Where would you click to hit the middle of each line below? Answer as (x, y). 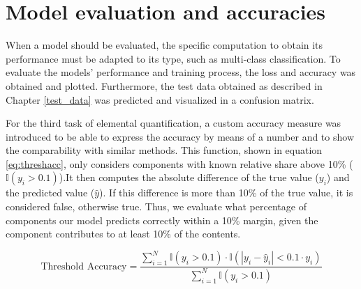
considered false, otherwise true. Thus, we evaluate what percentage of (156, 206)
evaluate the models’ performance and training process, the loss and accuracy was (181, 72)
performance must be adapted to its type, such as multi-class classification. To (173, 58)
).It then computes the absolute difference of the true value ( (189, 177)
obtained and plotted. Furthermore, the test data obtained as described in (164, 85)
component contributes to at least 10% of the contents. (123, 234)
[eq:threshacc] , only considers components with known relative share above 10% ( (179, 163)
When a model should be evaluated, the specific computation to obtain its (164, 45)
